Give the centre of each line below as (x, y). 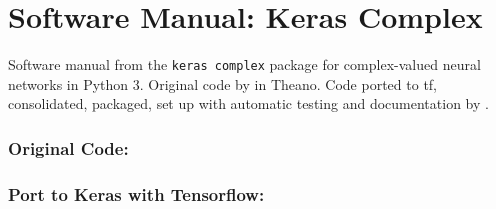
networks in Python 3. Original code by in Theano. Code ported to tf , (223, 83)
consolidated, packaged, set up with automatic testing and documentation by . (248, 103)
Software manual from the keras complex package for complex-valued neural (244, 64)
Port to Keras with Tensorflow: (136, 193)
